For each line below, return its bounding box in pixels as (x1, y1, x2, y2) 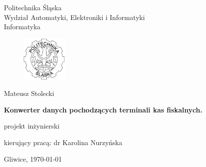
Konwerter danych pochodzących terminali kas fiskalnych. (4, 104, 203, 114)
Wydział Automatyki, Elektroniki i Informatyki (4, 12, 145, 22)
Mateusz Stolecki (4, 88, 55, 98)
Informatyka (4, 21, 41, 32)
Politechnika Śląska (4, 2, 62, 12)
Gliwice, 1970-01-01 (4, 153, 62, 164)
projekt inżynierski (4, 121, 60, 131)
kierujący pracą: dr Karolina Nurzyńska (4, 137, 122, 147)
